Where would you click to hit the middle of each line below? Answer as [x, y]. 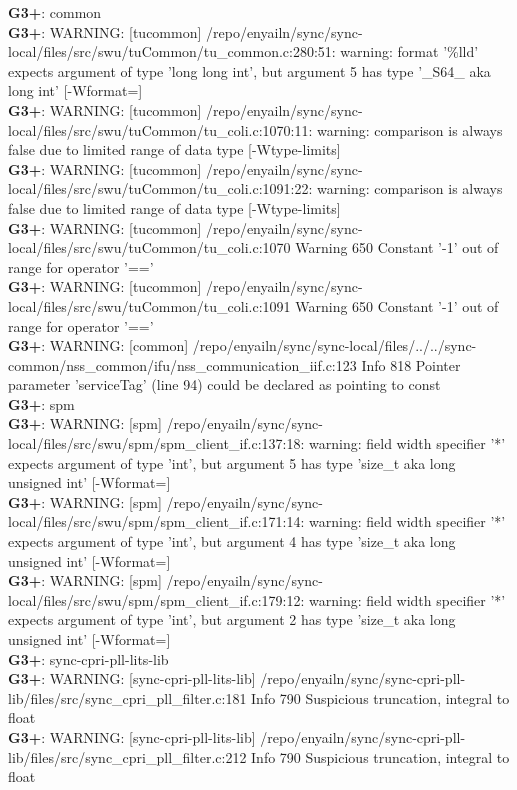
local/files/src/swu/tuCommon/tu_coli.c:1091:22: [160, 188]
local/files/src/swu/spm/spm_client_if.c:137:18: [156, 443]
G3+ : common [55, 12]
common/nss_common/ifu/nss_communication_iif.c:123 [182, 364]
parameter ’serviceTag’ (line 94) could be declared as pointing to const [224, 384]
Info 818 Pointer [411, 364]
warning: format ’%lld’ [409, 51]
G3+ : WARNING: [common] [98, 345]
